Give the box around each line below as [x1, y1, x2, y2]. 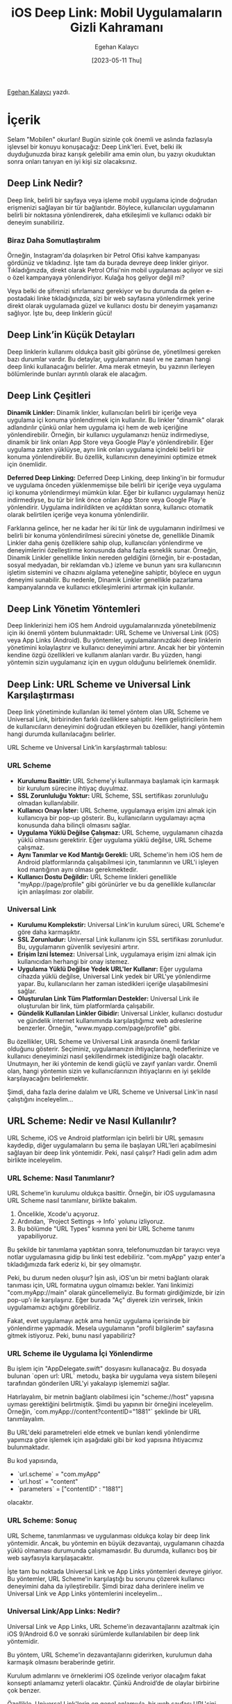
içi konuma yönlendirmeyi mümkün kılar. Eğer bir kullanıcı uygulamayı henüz [7, 488, 225, 496]
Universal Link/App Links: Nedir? [7, 1607, 121, 1616]
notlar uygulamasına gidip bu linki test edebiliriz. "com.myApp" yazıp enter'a [7, 1252, 226, 1261]
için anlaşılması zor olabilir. [17, 887, 94, 896]
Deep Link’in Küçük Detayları [7, 329, 135, 341]
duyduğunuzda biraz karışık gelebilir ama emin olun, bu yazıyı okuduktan [7, 149, 216, 158]
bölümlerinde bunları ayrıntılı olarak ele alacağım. [7, 370, 148, 378]
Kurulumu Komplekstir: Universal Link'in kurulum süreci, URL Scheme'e [17, 920, 225, 928]
